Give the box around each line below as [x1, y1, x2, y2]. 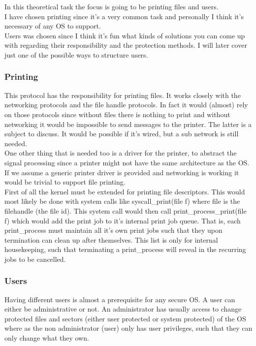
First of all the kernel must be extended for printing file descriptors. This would [4, 186, 245, 196]
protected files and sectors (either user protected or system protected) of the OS [4, 313, 246, 323]
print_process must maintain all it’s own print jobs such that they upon [4, 225, 223, 235]
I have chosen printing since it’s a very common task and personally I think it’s [4, 11, 244, 21]
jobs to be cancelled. [4, 253, 66, 264]
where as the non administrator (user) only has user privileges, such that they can [4, 323, 253, 333]
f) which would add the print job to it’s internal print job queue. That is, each [4, 215, 241, 225]
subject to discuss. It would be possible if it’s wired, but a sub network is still [4, 128, 239, 139]
